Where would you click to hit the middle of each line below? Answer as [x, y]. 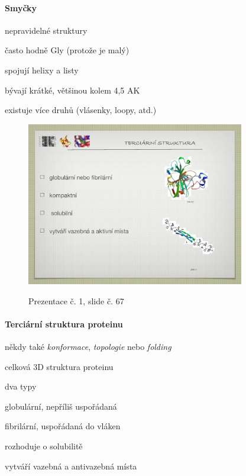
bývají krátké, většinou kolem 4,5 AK [72, 90]
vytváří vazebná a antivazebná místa [71, 466]
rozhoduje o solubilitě [44, 446]
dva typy [21, 386]
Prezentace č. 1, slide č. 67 [76, 300]
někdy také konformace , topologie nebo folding [88, 347]
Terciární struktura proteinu [64, 324]
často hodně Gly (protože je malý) [67, 50]
